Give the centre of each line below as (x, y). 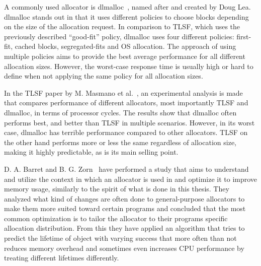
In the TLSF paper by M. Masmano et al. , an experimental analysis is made (123, 92)
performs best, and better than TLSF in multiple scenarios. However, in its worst (129, 122)
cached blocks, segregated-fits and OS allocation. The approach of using (125, 46)
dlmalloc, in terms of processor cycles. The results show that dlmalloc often (120, 112)
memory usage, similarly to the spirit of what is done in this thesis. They (117, 189)
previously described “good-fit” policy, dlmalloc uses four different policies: (119, 36)
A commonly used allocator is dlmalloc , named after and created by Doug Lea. (127, 7)
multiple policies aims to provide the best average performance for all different (125, 56)
